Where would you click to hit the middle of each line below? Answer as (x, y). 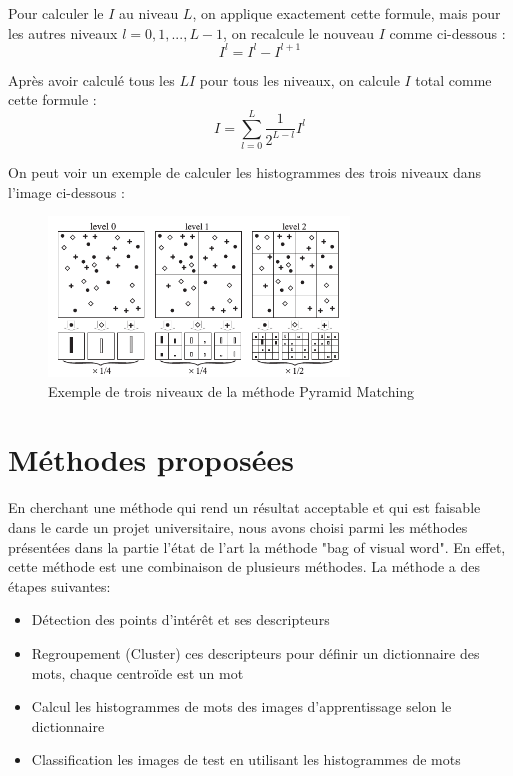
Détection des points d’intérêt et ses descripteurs (180, 619)
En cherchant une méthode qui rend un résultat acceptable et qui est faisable (244, 507)
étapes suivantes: (59, 585)
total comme (453, 79)
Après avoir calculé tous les (91, 79)
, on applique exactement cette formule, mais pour (346, 13)
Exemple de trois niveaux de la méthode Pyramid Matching (231, 390)
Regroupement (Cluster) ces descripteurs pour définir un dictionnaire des (255, 652)
